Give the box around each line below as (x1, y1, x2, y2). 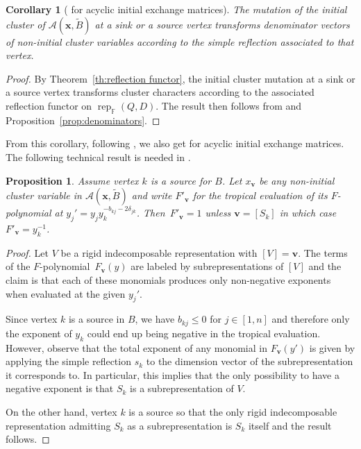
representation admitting (6, 418, 111, 432)
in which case (279, 205, 337, 220)
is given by (309, 340, 355, 355)
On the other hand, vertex (6, 405, 117, 419)
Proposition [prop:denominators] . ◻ (6, 112, 160, 127)
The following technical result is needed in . (6, 149, 191, 164)
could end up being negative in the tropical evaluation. (87, 325, 321, 340)
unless (205, 205, 231, 220)
